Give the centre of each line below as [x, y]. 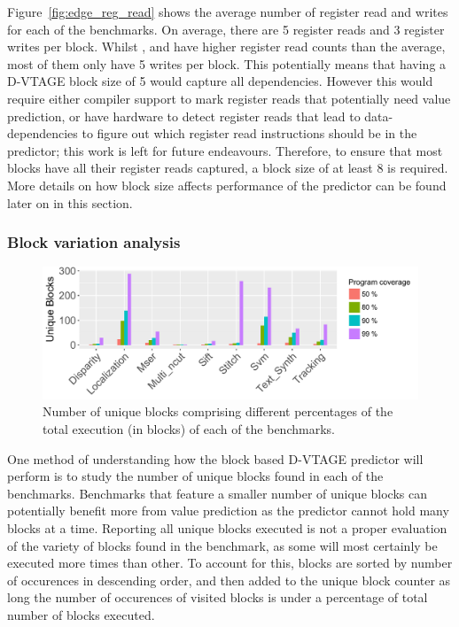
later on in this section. [70, 202]
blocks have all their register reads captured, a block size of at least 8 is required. [228, 168]
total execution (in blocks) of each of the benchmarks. [189, 429]
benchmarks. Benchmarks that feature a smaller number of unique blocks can [217, 493]
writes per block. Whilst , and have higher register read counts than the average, [226, 46]
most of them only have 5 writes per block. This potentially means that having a [227, 63]
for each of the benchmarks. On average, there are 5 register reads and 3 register [226, 29]
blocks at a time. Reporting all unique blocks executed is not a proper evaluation [227, 527]
